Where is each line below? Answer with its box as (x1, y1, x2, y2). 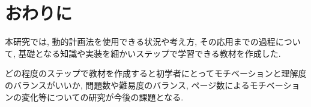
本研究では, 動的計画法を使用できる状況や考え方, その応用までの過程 (5, 35, 276, 48)
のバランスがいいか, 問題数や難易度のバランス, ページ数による (5, 78, 250, 91)
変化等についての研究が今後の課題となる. (21, 90, 184, 103)
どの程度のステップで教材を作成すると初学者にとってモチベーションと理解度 (5, 67, 307, 80)
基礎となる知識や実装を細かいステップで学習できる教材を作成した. (18, 47, 281, 59)
